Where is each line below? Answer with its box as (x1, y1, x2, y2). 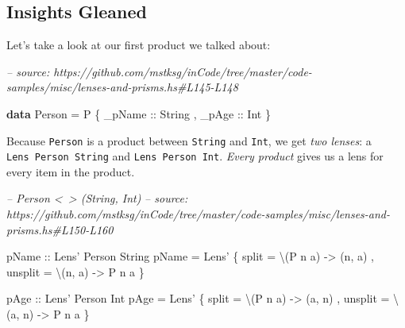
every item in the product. (6, 163, 135, 179)
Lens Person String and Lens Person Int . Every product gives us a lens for (6, 148, 384, 164)
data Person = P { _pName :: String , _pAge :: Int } (6, 105, 271, 122)
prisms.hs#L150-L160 (6, 221, 114, 237)
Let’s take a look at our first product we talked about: (6, 37, 271, 53)
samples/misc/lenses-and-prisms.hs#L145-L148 (6, 79, 238, 95)
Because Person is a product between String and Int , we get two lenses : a (6, 132, 372, 149)
